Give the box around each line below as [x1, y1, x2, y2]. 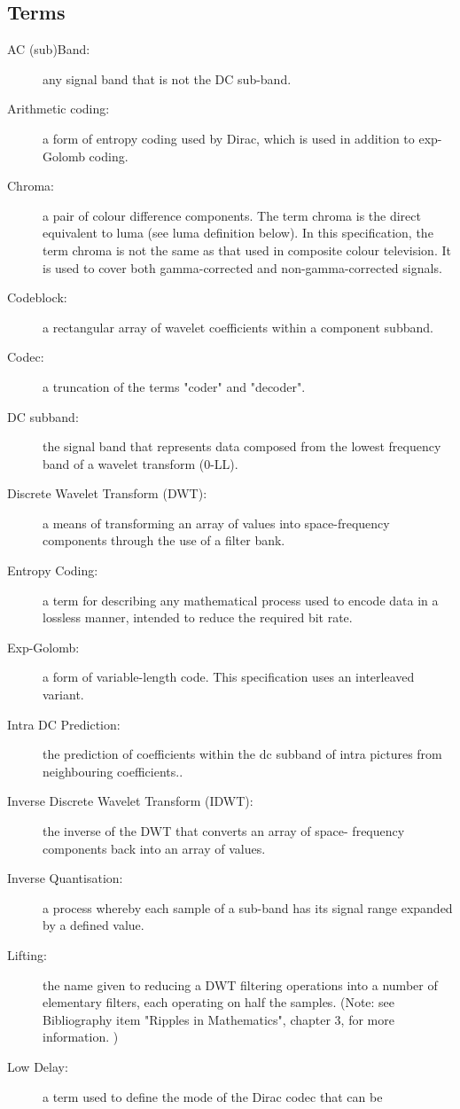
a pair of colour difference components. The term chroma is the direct [43, 206, 421, 224]
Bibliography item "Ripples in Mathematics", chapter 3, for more [43, 1010, 394, 1028]
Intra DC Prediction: [7, 715, 121, 733]
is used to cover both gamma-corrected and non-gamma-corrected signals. [43, 258, 442, 277]
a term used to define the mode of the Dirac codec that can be [43, 1087, 383, 1105]
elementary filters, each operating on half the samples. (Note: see [43, 993, 395, 1011]
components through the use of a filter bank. [43, 531, 285, 550]
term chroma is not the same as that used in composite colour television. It [43, 240, 451, 259]
